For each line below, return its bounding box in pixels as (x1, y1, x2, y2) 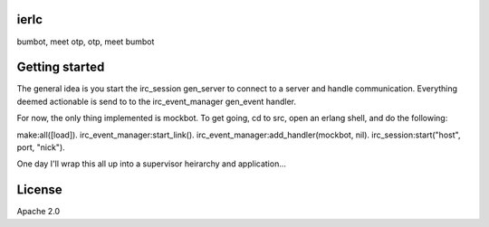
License (16, 182, 62, 198)
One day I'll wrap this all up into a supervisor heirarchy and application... (16, 158, 287, 169)
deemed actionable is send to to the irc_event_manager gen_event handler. (16, 96, 296, 107)
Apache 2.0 (16, 206, 61, 217)
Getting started (16, 60, 105, 75)
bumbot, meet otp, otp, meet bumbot (16, 36, 155, 47)
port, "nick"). (16, 141, 65, 153)
